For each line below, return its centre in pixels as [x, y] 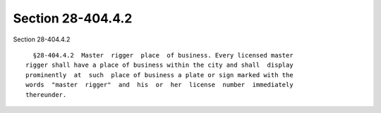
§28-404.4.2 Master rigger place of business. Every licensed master [163, 55]
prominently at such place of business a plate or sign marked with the [159, 75]
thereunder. [46, 94]
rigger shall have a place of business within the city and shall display [159, 65]
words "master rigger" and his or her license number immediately [159, 85]
